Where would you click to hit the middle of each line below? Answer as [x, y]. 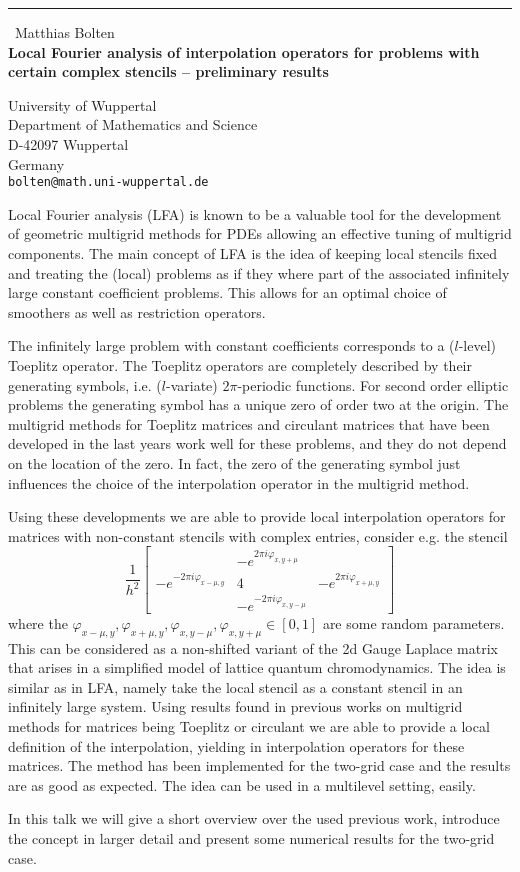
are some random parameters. [413, 622]
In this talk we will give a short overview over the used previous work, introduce [254, 818]
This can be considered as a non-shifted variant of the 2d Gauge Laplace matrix [253, 647]
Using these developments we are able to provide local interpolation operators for [257, 516]
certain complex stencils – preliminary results [168, 71]
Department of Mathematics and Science [133, 124]
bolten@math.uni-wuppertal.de [108, 182]
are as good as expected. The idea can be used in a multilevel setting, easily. [242, 784]
